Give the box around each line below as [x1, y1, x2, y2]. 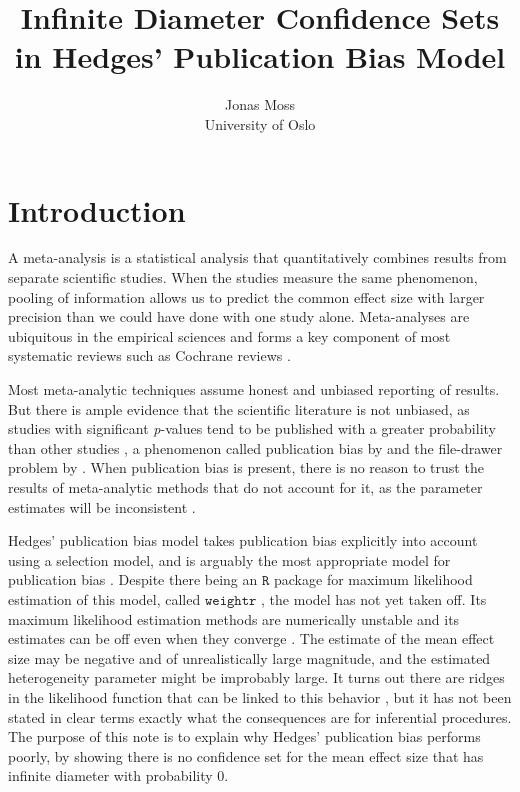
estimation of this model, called [8, 588, 201, 609]
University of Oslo [204, 113, 316, 134]
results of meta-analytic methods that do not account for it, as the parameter [8, 476, 483, 497]
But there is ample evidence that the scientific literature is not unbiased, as [8, 398, 470, 419]
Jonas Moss [224, 94, 296, 115]
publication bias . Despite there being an [8, 569, 258, 590]
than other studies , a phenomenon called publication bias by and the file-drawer [8, 437, 503, 458]
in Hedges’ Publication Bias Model [14, 36, 506, 77]
